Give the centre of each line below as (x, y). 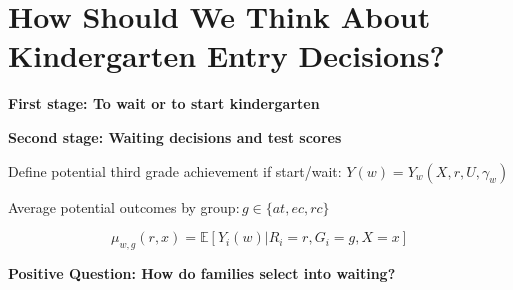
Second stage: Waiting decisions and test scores (175, 136)
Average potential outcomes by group (122, 206)
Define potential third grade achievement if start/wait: (175, 170)
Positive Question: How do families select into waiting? (202, 272)
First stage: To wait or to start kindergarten (164, 103)
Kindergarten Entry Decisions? (226, 55)
